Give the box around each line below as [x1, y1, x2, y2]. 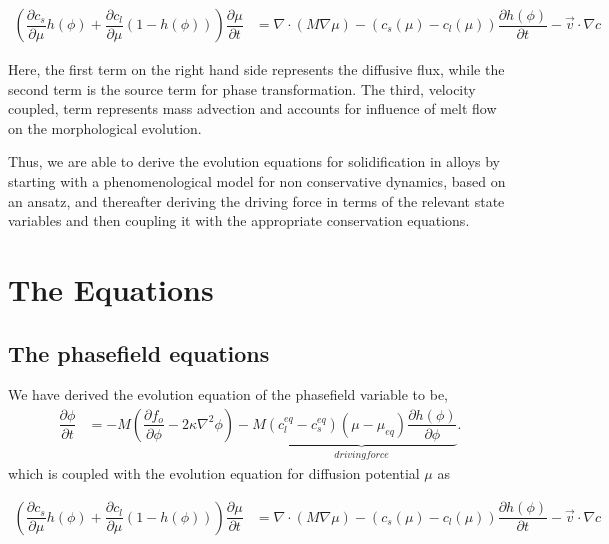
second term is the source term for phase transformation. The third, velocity [8, 78, 476, 99]
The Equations [8, 268, 214, 309]
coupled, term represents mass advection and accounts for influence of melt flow [8, 98, 497, 119]
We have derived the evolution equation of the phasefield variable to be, [8, 384, 449, 405]
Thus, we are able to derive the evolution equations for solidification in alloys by [8, 151, 500, 172]
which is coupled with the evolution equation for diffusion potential [8, 463, 420, 484]
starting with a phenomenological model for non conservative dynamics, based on [8, 171, 506, 191]
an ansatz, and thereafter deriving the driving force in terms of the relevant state [8, 190, 505, 211]
